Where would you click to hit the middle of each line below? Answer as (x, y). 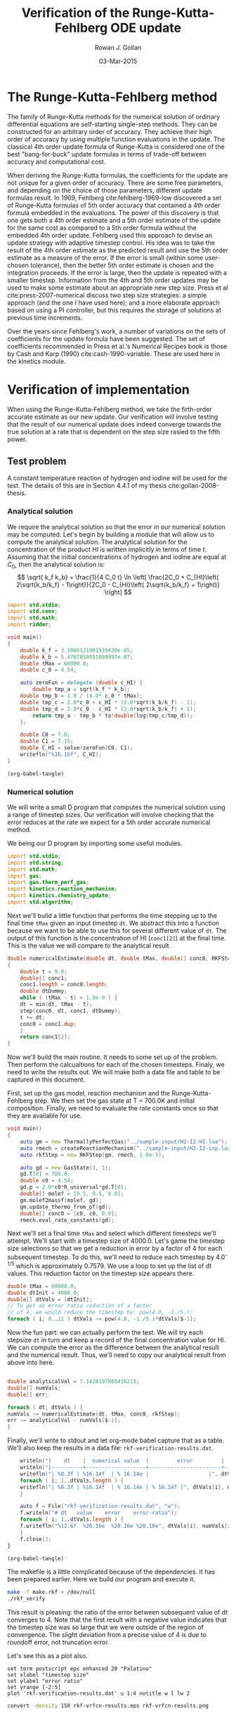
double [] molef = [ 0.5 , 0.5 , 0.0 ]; (72, 1194)
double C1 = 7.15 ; (47, 742)
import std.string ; (36, 863)
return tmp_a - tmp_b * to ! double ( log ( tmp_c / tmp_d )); (113, 716)
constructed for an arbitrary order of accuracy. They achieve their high (110, 131)
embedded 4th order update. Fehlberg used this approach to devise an (110, 235)
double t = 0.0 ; (44, 972)
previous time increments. (45, 317)
